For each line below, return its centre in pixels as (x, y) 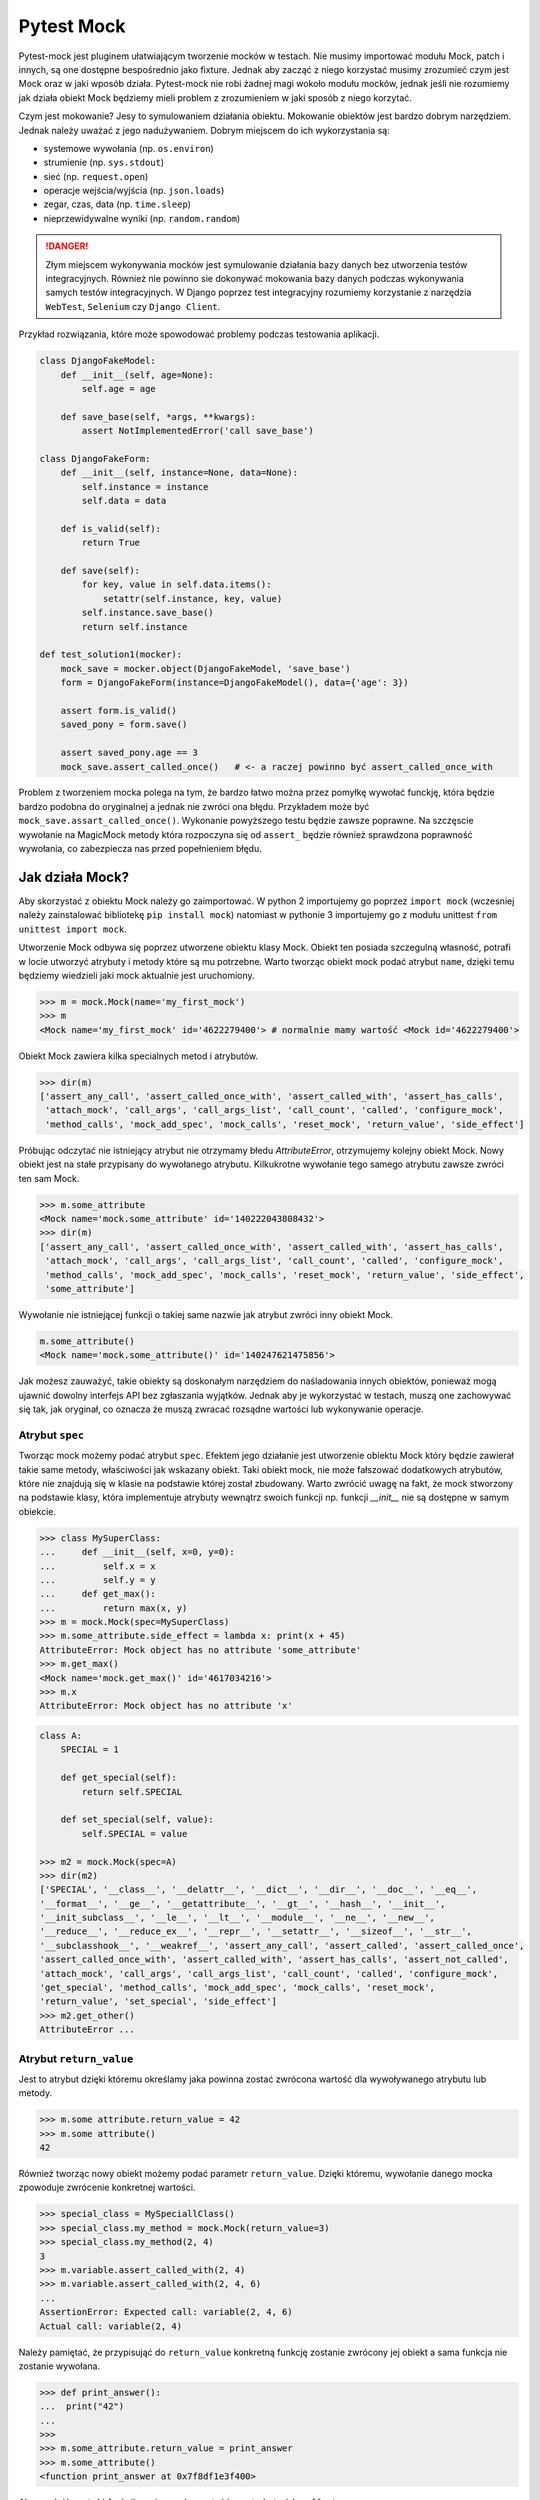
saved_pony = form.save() (124, 724)
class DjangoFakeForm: (95, 458)
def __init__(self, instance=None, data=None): (179, 473)
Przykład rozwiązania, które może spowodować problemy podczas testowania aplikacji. (199, 334)
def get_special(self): (118, 1778)
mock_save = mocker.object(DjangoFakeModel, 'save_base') (205, 668)
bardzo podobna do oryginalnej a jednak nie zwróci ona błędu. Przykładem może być (194, 806)
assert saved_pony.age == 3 (129, 753)
